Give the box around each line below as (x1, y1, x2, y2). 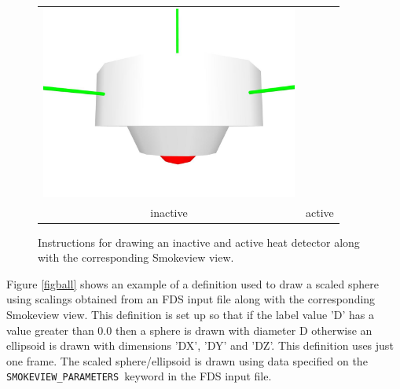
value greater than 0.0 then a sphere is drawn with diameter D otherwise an (6, 321, 372, 338)
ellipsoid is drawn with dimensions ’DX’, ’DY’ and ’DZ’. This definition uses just (6, 337, 394, 354)
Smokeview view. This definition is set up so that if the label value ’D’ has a (6, 306, 375, 323)
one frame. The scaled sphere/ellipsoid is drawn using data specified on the (6, 352, 368, 369)
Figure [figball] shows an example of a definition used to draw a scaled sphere (6, 275, 379, 292)
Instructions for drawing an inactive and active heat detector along (38, 233, 360, 250)
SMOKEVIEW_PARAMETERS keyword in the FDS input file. (6, 368, 272, 384)
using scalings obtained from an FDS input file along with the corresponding (6, 291, 376, 307)
